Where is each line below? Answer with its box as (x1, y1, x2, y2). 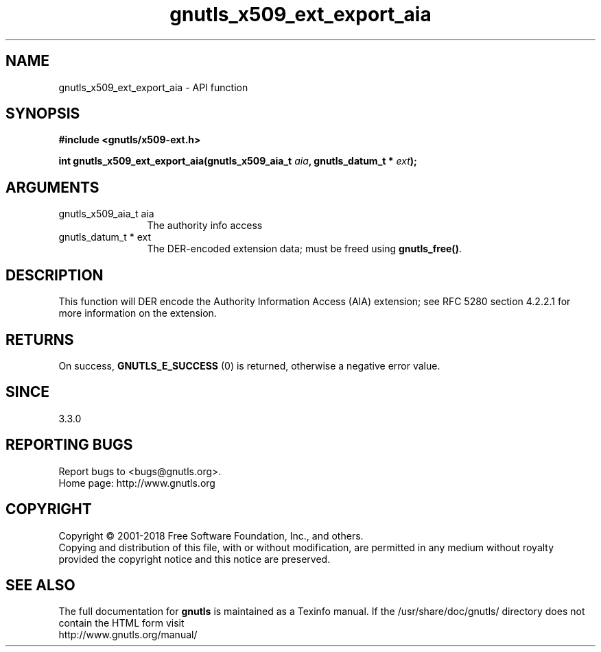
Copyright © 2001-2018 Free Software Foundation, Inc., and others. (58, 529, 364, 542)
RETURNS (5, 330, 74, 348)
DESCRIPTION (5, 266, 104, 284)
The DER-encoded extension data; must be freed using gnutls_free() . (147, 243, 462, 255)
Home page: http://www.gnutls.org (58, 476, 215, 489)
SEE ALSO (5, 576, 75, 594)
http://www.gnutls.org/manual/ (58, 629, 198, 641)
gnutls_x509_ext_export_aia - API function (58, 81, 248, 93)
